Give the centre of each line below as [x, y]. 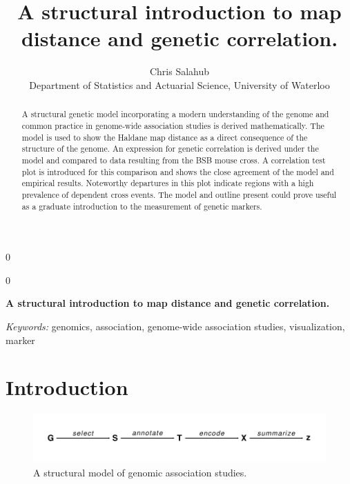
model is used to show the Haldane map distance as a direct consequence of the [165, 137]
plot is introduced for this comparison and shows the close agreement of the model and [178, 171]
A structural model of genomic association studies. [140, 472]
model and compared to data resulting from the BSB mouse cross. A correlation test [174, 160]
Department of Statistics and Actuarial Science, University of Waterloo [179, 84]
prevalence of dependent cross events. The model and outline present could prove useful [179, 194]
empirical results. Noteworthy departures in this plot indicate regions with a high [168, 183]
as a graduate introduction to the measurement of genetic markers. [142, 206]
